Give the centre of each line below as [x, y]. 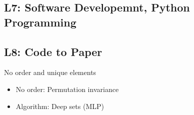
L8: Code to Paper [53, 51]
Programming [40, 22]
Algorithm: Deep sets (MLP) [60, 106]
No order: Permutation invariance [67, 89]
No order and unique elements [50, 72]
